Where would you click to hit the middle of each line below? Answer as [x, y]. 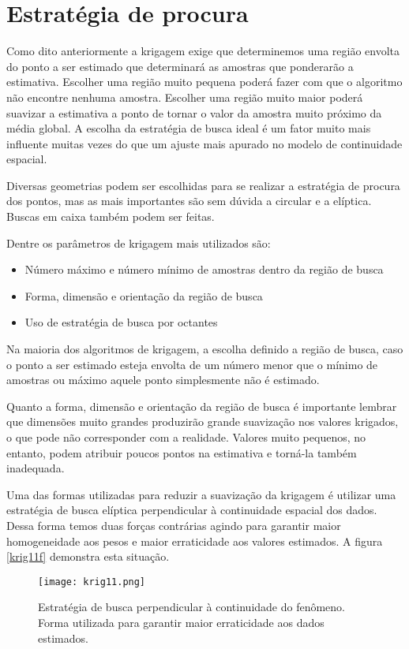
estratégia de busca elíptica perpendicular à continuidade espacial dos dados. [192, 510]
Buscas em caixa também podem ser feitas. [111, 216]
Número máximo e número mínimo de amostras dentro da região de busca [204, 269]
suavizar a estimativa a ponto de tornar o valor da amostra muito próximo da [194, 112]
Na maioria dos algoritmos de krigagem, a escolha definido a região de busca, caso [205, 349]
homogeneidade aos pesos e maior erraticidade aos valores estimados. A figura [195, 541]
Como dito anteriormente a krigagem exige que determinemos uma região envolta [203, 51]
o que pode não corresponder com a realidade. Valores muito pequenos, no [186, 437]
